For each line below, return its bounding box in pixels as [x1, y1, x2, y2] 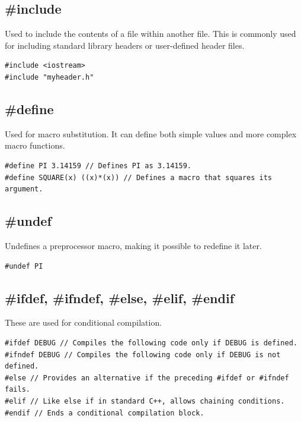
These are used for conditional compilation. [5, 316, 162, 329]
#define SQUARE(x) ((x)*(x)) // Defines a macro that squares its [5, 173, 273, 182]
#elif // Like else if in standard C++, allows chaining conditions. [5, 396, 285, 405]
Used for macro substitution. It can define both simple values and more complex [5, 127, 297, 140]
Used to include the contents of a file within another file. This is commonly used [5, 27, 296, 40]
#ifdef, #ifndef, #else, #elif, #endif [5, 288, 235, 307]
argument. [5, 185, 43, 194]
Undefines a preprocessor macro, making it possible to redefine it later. [5, 239, 262, 251]
